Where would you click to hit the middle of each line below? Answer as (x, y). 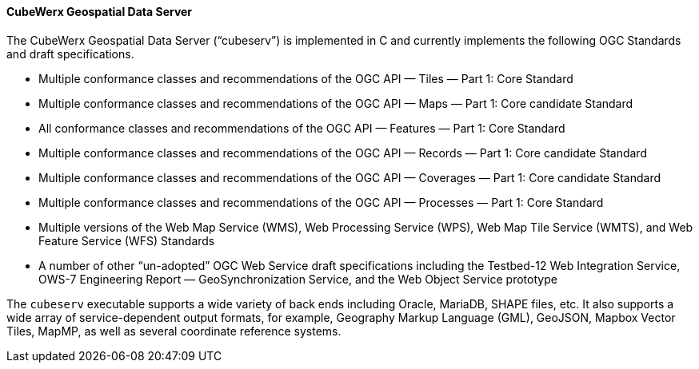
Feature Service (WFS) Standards (127, 240)
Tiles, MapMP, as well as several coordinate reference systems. (174, 331)
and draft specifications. (70, 54)
